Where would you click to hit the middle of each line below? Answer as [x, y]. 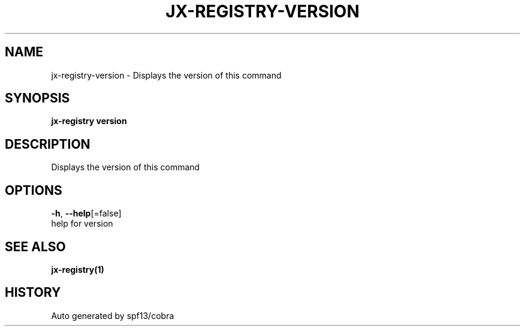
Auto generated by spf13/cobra [113, 315]
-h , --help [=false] [86, 213]
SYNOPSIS [37, 98]
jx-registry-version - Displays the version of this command [166, 75]
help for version [82, 224]
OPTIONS [34, 190]
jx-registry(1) [78, 269]
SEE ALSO [35, 246]
